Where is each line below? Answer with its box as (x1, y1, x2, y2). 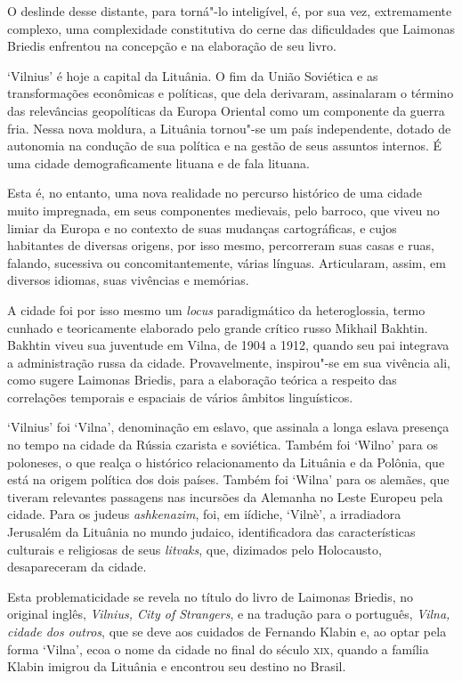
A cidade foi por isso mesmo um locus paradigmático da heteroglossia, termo (7, 300, 426, 319)
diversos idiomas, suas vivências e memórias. (7, 271, 249, 289)
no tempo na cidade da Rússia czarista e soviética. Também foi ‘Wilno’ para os (7, 435, 439, 454)
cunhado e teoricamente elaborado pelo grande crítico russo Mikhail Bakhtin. (7, 318, 428, 336)
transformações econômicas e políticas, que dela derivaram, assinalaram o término (7, 84, 454, 102)
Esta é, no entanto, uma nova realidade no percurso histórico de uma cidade (7, 183, 423, 202)
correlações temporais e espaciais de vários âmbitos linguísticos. (7, 387, 353, 406)
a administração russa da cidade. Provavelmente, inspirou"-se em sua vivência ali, (7, 353, 450, 371)
